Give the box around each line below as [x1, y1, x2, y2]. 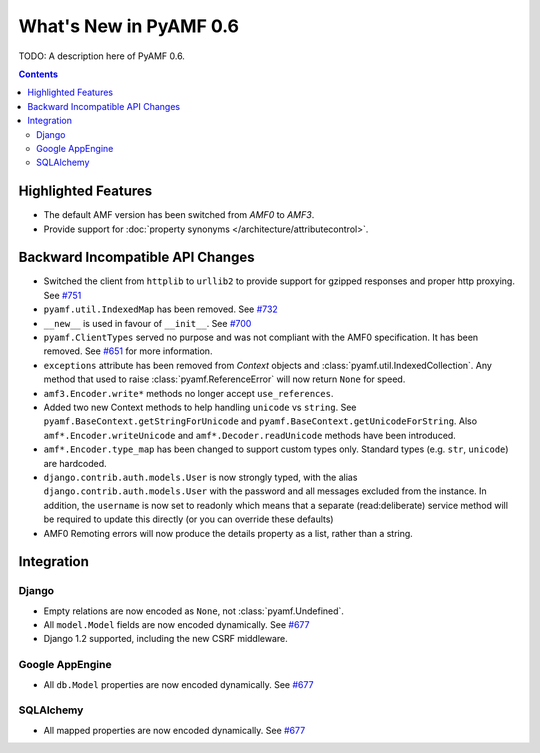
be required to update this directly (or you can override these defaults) [43, 513, 334, 525]
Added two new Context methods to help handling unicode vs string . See [43, 401, 357, 413]
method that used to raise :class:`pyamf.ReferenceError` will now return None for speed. [43, 373, 406, 385]
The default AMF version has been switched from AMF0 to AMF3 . [43, 209, 315, 221]
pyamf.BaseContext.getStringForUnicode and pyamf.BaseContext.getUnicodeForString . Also [43, 415, 478, 427]
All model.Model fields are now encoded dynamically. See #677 [43, 619, 310, 631]
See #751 [43, 289, 82, 301]
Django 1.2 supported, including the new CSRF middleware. [43, 633, 289, 645]
